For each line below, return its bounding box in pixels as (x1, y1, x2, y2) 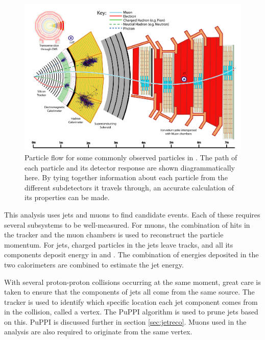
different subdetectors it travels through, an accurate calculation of (25, 182, 234, 192)
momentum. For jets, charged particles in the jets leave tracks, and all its (4, 239, 233, 250)
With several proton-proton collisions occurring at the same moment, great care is (4, 276, 261, 287)
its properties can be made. (25, 192, 110, 203)
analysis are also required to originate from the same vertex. (4, 326, 192, 337)
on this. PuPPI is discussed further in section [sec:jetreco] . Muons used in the (4, 316, 247, 327)
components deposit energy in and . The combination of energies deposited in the (4, 249, 259, 260)
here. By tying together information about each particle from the (25, 172, 228, 183)
